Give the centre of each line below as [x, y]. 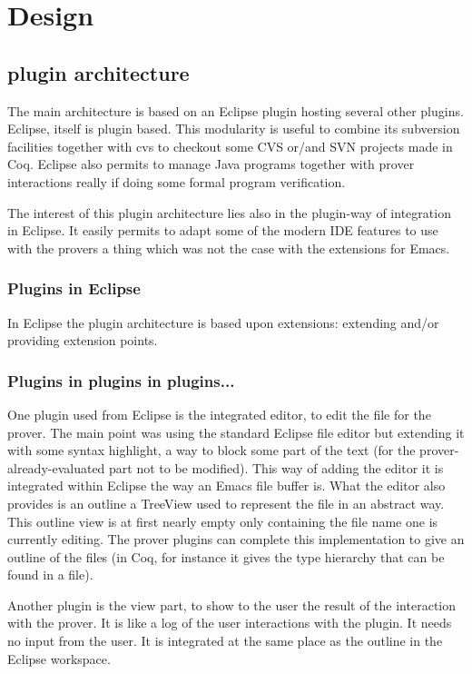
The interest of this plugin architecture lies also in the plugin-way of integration [229, 212]
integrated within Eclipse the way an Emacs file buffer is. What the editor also [226, 486]
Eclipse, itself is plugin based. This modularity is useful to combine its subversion [234, 129]
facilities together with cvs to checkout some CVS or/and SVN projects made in [230, 146]
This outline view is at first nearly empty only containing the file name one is [223, 521]
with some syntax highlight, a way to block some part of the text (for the [211, 450]
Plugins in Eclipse [74, 288]
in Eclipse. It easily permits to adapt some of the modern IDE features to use [223, 230]
